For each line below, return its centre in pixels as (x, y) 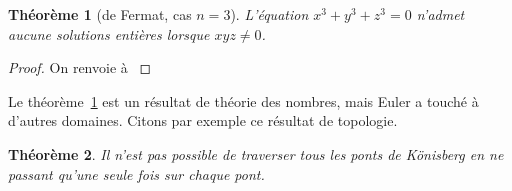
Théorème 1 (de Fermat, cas (100, 14)
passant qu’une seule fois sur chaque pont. (136, 173)
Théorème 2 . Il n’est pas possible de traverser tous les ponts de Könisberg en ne (256, 153)
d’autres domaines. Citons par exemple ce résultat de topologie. (203, 120)
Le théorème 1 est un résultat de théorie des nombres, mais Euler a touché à (243, 100)
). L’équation (269, 14)
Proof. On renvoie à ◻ (80, 67)
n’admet (440, 14)
